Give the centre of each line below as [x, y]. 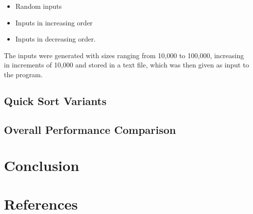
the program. [23, 74]
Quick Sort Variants [55, 100]
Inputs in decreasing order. [55, 39]
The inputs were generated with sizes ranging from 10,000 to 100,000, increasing [124, 55]
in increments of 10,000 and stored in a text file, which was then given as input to [126, 65]
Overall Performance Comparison [90, 129]
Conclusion [42, 165]
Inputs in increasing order [54, 22]
